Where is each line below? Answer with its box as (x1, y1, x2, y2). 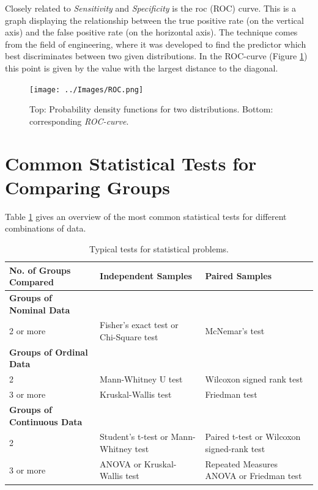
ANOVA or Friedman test (205, 469, 302, 482)
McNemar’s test (205, 324, 265, 337)
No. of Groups (9, 263, 71, 276)
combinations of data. (5, 222, 86, 235)
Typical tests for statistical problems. (89, 242, 229, 255)
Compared (9, 276, 54, 288)
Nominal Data (9, 303, 70, 316)
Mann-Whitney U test (100, 373, 183, 386)
